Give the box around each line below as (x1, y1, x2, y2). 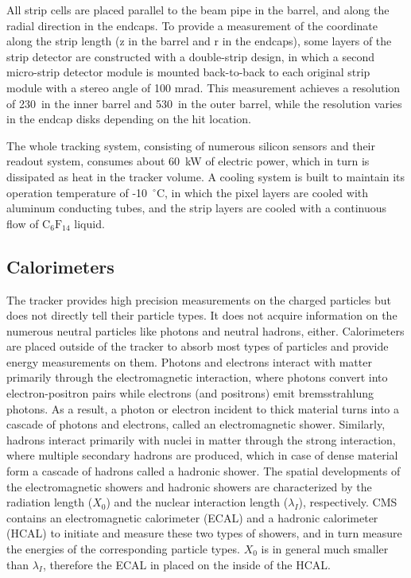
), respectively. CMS (298, 494, 397, 510)
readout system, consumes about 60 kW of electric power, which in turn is (6, 153, 370, 169)
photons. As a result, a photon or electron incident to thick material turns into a (6, 400, 400, 417)
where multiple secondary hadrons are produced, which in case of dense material (6, 447, 398, 464)
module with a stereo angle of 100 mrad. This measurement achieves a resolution (6, 79, 401, 95)
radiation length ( (6, 494, 93, 510)
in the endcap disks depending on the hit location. (6, 111, 251, 127)
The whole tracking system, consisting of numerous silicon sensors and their (6, 137, 375, 153)
